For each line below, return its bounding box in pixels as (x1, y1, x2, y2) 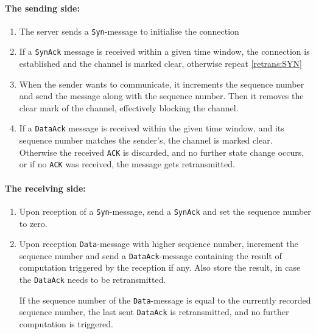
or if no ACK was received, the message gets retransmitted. (19, 158, 235, 170)
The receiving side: (5, 181, 86, 194)
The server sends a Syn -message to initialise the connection (19, 24, 239, 37)
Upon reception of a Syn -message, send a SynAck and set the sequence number (19, 204, 311, 217)
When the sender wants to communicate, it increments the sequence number (19, 77, 304, 90)
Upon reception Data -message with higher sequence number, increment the (19, 237, 298, 250)
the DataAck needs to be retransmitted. (19, 273, 166, 285)
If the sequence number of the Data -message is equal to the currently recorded (19, 293, 311, 306)
